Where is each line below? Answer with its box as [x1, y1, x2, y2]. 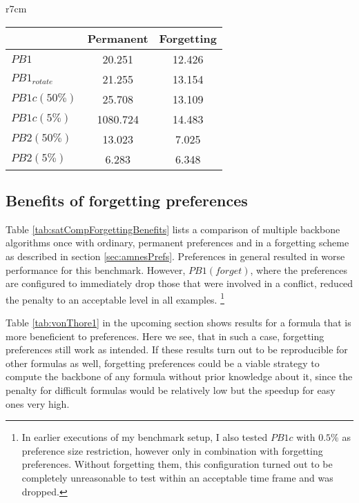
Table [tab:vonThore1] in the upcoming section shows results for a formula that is [6, 315, 351, 330]
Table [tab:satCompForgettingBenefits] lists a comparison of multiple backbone [6, 221, 340, 236]
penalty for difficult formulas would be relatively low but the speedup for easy [6, 382, 336, 397]
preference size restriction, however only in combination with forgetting [21, 443, 323, 457]
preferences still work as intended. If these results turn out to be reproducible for [6, 342, 348, 357]
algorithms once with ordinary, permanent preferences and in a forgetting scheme [6, 235, 349, 250]
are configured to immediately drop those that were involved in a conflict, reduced [6, 276, 353, 290]
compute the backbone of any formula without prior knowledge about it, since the [6, 369, 353, 384]
